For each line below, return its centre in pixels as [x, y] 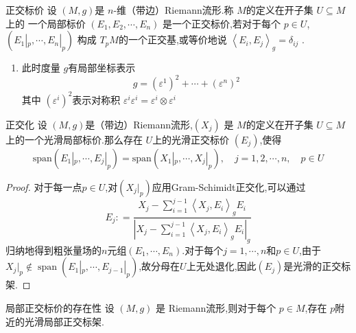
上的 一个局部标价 [46, 23]
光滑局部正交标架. [64, 321]
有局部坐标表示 [102, 68]
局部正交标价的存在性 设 [60, 307]
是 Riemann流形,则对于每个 [216, 307]
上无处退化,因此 [221, 266]
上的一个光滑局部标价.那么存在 [74, 139]
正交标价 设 [31, 10]
